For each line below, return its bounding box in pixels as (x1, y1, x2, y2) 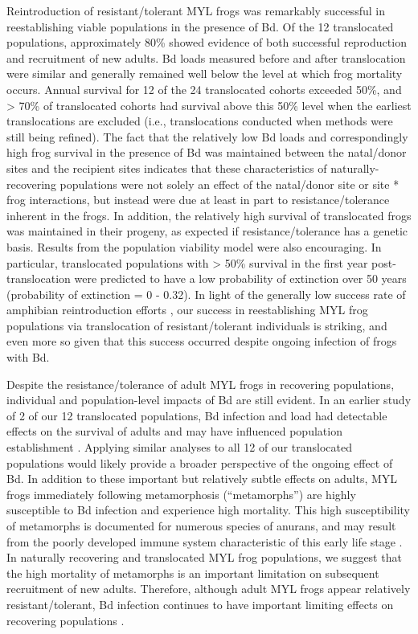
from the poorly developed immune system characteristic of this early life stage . (6, 533, 403, 550)
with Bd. (6, 349, 50, 366)
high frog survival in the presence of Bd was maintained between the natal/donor (6, 144, 407, 161)
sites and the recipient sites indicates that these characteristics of (6, 159, 327, 176)
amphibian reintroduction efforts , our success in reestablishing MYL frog (6, 301, 368, 318)
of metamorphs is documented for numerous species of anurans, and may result (6, 517, 396, 534)
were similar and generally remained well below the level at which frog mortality (6, 65, 403, 82)
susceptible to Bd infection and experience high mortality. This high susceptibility (6, 501, 410, 518)
